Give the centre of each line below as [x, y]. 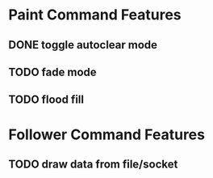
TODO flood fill [46, 100]
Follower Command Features [107, 134]
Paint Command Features [95, 15]
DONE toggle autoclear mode [83, 45]
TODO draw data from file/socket [93, 164]
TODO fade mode [52, 72]
